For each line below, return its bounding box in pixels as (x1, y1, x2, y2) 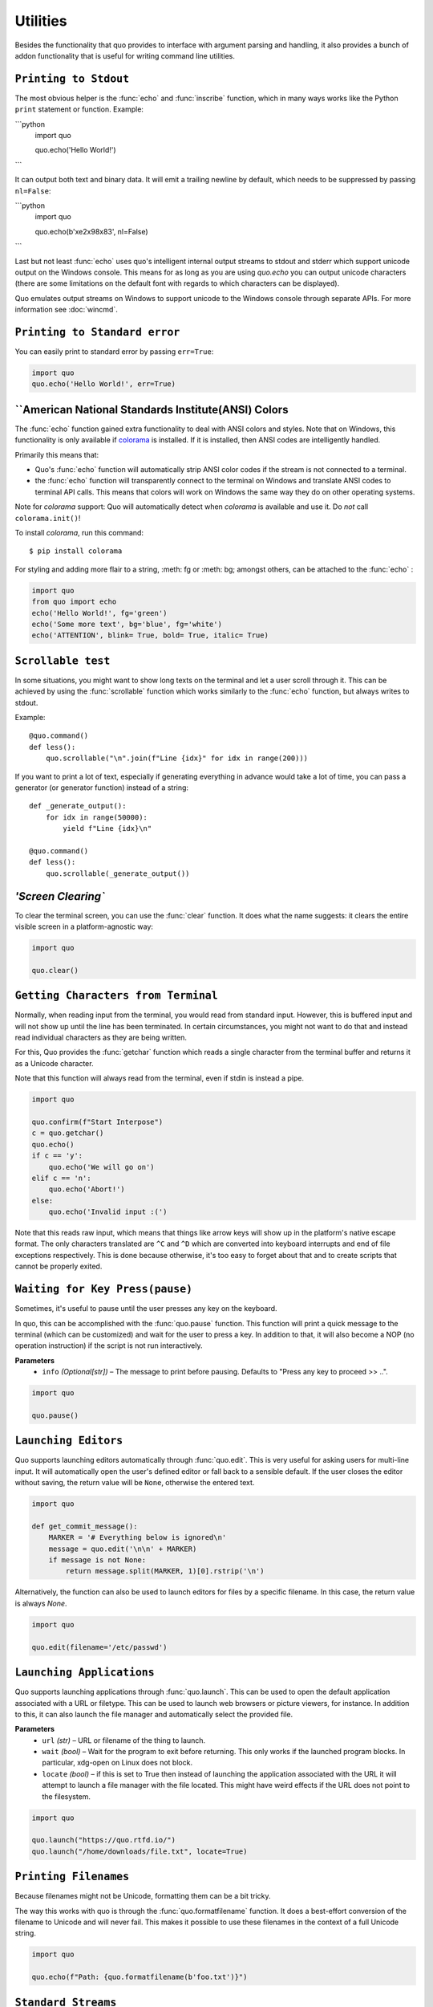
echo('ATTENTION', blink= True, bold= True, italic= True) (31, 631, 269, 640)
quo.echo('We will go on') (48, 1162, 156, 1171)
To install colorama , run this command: (14, 528, 144, 537)
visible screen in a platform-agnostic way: (14, 922, 154, 931)
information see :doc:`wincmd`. (14, 305, 118, 315)
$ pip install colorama (29, 547, 123, 556)
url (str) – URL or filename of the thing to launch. (42, 1735, 206, 1745)
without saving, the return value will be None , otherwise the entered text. (14, 1478, 255, 1488)
